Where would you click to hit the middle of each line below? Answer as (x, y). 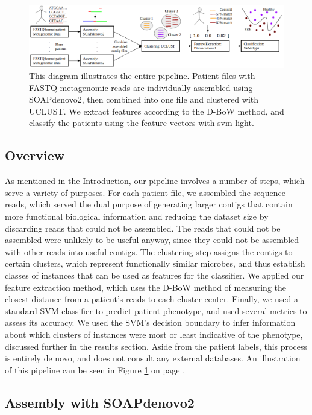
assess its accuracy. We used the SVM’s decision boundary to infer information (150, 322)
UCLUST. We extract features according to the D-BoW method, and (157, 111)
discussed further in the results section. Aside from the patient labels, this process (156, 346)
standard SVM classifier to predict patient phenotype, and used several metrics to (156, 310)
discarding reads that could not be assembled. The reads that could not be (143, 228)
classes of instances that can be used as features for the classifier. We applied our (154, 275)
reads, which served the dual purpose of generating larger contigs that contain (149, 204)
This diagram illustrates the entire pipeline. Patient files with (142, 76)
